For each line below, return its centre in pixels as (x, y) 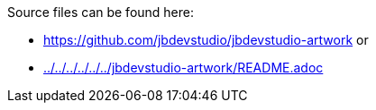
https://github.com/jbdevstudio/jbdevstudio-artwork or (206, 40)
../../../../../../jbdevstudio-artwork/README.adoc (183, 68)
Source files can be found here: (101, 12)
